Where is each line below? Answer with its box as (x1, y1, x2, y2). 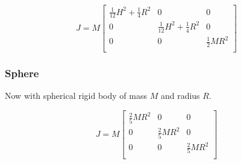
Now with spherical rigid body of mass (5, 89, 147, 102)
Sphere (5, 66, 39, 81)
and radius (160, 89, 200, 102)
